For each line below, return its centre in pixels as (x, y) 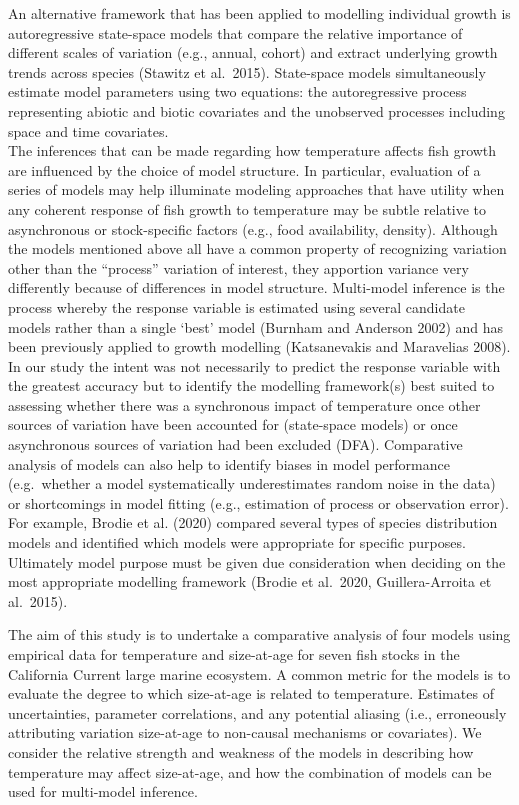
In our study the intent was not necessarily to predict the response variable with (254, 365)
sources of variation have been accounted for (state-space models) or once (233, 424)
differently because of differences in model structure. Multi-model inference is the (256, 287)
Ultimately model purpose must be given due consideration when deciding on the (257, 561)
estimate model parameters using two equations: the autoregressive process (237, 91)
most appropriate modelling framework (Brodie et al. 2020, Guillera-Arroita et (250, 581)
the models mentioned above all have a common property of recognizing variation (257, 248)
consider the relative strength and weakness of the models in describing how (241, 751)
